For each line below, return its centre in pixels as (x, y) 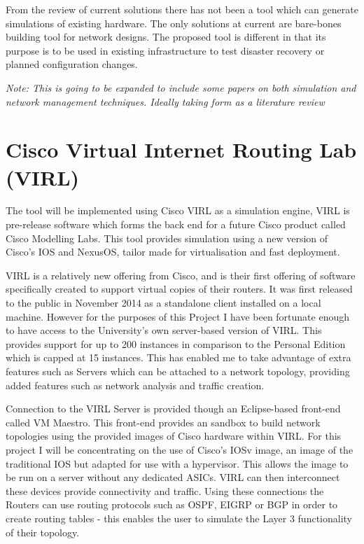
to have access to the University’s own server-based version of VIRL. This (164, 330)
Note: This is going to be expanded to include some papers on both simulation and (181, 87)
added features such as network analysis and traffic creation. (135, 385)
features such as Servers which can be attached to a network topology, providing (178, 371)
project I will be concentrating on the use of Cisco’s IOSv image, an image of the (180, 449)
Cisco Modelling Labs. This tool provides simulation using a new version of (167, 238)
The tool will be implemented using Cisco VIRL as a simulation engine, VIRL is (178, 210)
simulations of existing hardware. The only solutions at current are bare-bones (174, 23)
